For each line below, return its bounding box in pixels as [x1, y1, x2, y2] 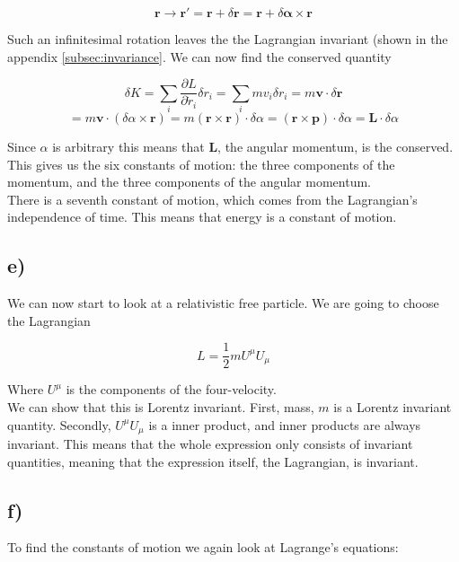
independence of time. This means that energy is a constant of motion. [7, 207, 397, 226]
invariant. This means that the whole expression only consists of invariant [7, 435, 413, 453]
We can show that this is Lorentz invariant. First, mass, [7, 398, 314, 416]
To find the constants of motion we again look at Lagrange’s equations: [7, 538, 399, 557]
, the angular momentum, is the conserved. [217, 136, 454, 155]
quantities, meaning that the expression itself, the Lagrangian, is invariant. [7, 452, 419, 470]
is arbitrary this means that [52, 136, 205, 155]
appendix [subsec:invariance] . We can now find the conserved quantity [7, 47, 392, 66]
